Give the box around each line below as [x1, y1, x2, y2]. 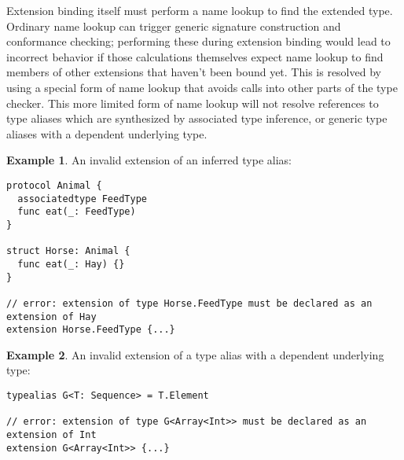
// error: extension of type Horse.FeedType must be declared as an [6, 297, 373, 309]
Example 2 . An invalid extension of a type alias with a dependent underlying [6, 346, 384, 362]
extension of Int [6, 429, 97, 440]
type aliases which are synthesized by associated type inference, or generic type [6, 110, 387, 127]
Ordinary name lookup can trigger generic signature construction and [6, 17, 341, 34]
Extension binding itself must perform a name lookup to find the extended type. [6, 2, 393, 18]
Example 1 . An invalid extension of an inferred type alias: [6, 152, 292, 168]
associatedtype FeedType [17, 193, 147, 204]
